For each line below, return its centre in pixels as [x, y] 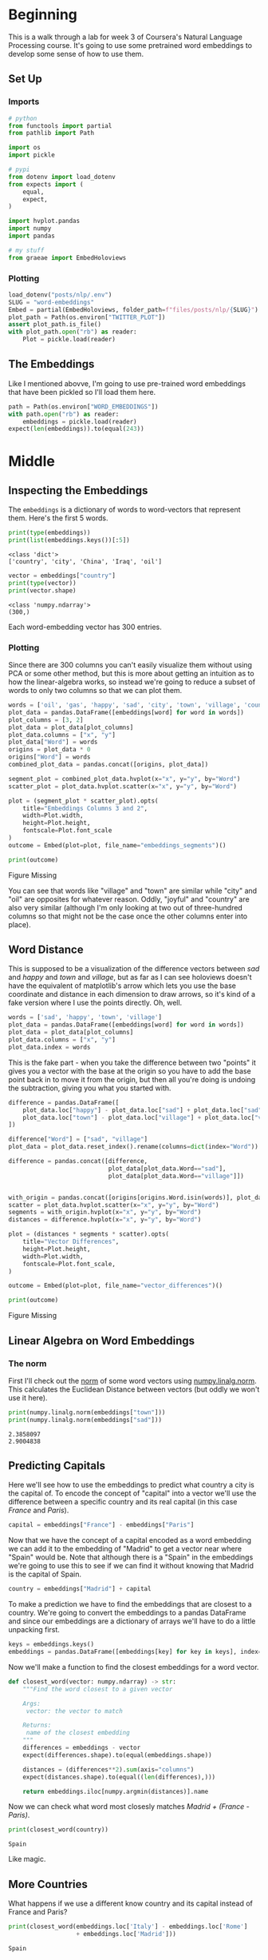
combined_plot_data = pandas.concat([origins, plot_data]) [108, 765]
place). [20, 924]
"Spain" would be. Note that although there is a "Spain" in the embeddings [131, 1557]
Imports [24, 102]
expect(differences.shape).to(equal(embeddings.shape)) [118, 1755]
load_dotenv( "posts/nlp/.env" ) [60, 295]
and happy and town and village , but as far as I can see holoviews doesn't [130, 978]
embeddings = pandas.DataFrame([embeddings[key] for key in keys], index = [135, 1652]
